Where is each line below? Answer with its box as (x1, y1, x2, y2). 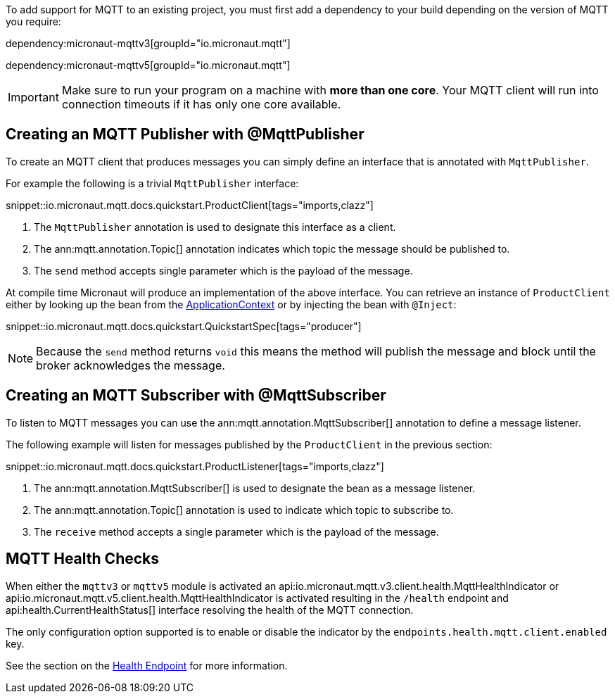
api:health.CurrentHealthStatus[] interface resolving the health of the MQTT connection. (6, 603, 414, 616)
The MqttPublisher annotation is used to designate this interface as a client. (34, 220, 396, 233)
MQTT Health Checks (6, 550, 160, 568)
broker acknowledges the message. (36, 358, 225, 372)
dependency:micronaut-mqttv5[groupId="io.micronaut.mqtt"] (6, 59, 291, 71)
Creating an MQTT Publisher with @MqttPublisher (6, 125, 364, 144)
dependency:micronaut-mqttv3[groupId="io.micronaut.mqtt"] (6, 37, 291, 49)
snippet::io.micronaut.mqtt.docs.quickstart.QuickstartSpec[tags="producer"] (6, 320, 362, 332)
